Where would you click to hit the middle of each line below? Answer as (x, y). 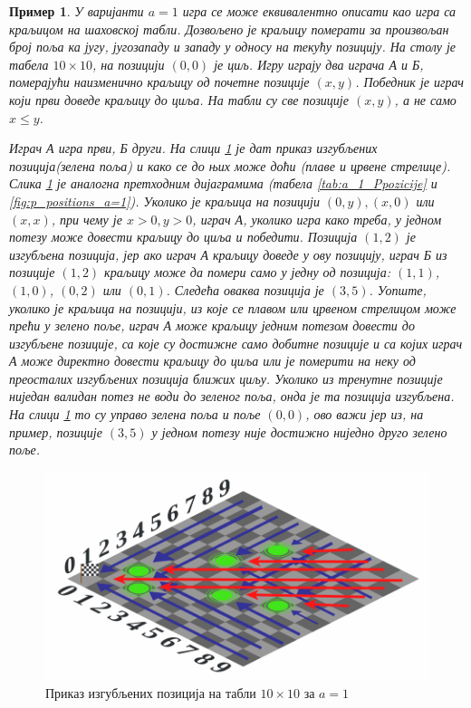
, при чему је (87, 219)
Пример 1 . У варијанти (77, 11)
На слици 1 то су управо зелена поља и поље (135, 414)
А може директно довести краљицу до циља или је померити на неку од (212, 361)
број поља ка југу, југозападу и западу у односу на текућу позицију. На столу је (233, 47)
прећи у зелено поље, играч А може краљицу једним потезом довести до (212, 325)
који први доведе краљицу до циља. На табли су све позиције (179, 99)
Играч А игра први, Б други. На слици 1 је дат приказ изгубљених (193, 148)
